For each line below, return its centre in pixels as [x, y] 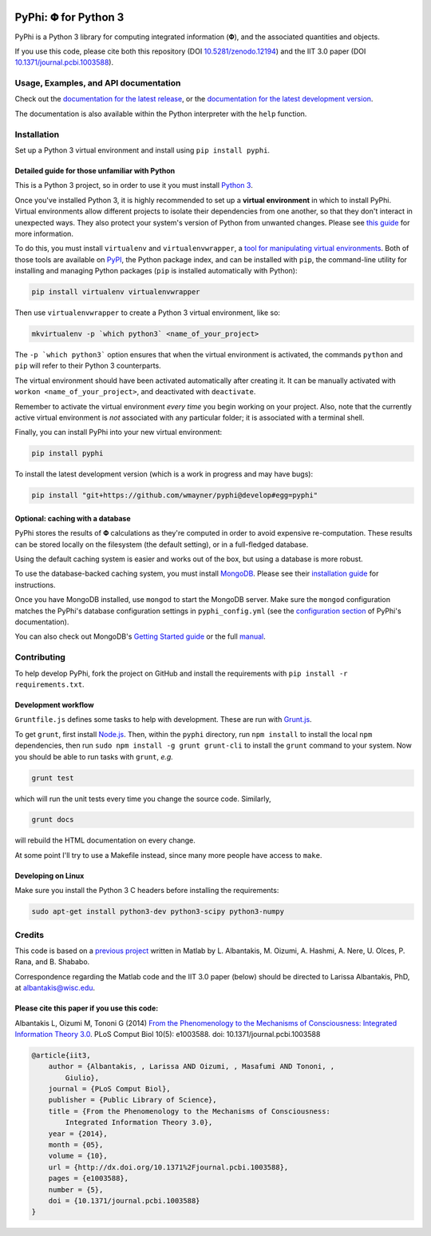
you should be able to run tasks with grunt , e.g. [94, 756]
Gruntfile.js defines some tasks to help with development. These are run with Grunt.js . [163, 720]
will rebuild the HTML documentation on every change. [105, 840]
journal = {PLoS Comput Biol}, [109, 1089]
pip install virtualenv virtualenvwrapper [116, 292]
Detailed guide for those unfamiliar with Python [95, 170]
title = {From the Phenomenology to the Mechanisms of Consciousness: [190, 1111]
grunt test [53, 778]
